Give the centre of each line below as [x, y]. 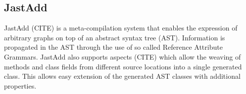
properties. [20, 85]
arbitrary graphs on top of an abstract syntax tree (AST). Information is [115, 37]
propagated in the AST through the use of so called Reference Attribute [113, 47]
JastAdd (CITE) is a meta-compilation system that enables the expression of [121, 28]
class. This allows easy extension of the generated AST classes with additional [122, 76]
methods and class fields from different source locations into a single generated [123, 66]
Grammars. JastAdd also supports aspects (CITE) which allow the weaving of [123, 56]
